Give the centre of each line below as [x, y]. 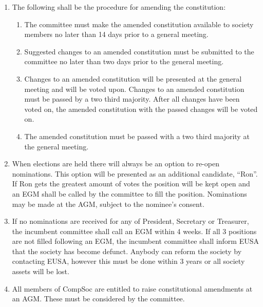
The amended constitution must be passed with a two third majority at [137, 136]
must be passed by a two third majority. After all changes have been [132, 99]
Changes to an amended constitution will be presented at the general [133, 78]
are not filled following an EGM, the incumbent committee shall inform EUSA [135, 241]
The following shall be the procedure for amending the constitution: [119, 7]
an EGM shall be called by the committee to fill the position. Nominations [129, 193]
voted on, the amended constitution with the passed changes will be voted [141, 109]
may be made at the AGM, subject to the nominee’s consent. [108, 204]
